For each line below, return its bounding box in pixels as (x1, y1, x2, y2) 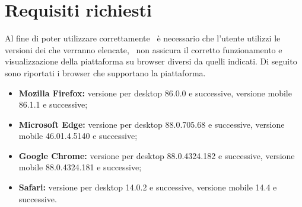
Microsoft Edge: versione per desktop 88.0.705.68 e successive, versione (18, 118, 285, 130)
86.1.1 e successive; (18, 98, 88, 111)
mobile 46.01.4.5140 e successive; (18, 130, 138, 142)
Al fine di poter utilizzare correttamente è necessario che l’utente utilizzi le (5, 32, 281, 44)
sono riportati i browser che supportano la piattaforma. (5, 66, 206, 79)
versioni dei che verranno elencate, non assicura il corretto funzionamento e (5, 43, 282, 56)
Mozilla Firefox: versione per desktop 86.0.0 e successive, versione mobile (18, 86, 292, 99)
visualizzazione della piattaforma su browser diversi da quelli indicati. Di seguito (5, 55, 297, 67)
